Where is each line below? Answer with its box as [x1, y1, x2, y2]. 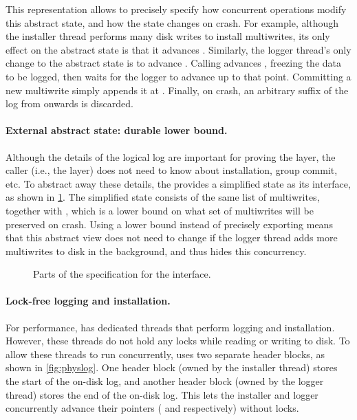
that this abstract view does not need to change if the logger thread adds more [6, 230, 338, 245]
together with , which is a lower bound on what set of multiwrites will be [6, 203, 314, 217]
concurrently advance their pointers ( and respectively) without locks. [6, 401, 299, 415]
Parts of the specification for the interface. [33, 267, 211, 281]
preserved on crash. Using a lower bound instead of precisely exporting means [6, 217, 333, 231]
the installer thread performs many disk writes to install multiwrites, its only [6, 29, 330, 43]
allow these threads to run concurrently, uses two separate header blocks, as [6, 346, 325, 361]
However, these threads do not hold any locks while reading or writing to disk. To [6, 333, 350, 348]
